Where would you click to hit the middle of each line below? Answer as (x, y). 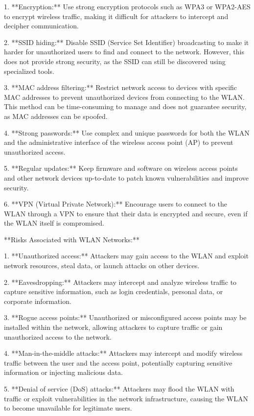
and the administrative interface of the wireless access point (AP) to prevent (119, 142)
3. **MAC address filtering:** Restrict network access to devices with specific (121, 87)
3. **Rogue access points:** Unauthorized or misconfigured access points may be (125, 317)
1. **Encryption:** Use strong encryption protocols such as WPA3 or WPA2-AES (127, 6)
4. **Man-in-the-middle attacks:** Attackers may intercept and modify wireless (123, 353)
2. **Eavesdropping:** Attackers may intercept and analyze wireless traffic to (120, 282)
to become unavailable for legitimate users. (68, 408)
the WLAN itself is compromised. (54, 223)
